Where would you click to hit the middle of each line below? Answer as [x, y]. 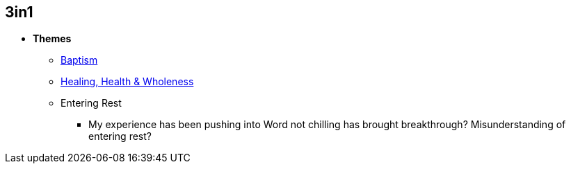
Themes [52, 39]
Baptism [79, 60]
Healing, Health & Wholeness [127, 82]
